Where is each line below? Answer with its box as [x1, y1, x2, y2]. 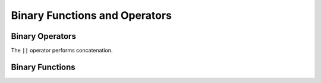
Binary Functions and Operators [11, 9, 172, 22]
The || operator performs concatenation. [11, 47, 113, 54]
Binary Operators [11, 31, 77, 41]
